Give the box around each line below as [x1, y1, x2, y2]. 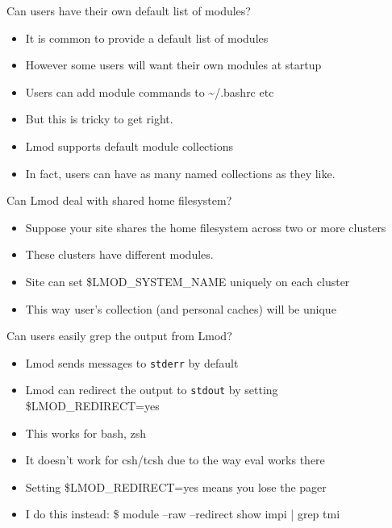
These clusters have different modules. [25, 246, 214, 263]
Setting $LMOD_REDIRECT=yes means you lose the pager [25, 478, 327, 495]
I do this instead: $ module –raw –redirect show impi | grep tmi [25, 505, 340, 522]
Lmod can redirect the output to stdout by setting [25, 381, 278, 398]
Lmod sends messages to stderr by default [25, 354, 239, 371]
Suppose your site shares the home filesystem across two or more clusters [25, 218, 386, 235]
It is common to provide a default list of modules [25, 29, 269, 46]
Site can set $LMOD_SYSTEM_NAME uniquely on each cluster [25, 272, 350, 289]
